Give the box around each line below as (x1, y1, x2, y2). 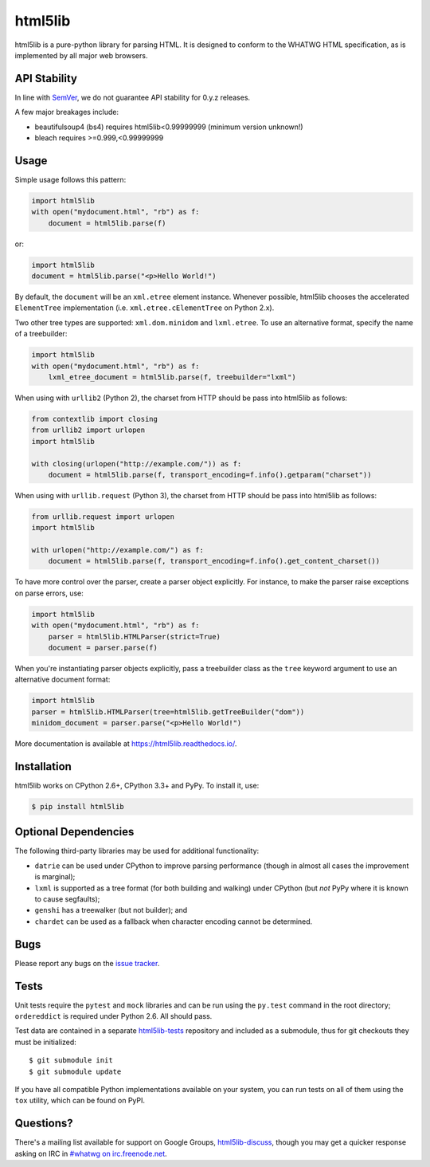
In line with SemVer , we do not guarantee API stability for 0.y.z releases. (14, 92, 251, 102)
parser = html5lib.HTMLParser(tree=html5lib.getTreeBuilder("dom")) (31, 707, 305, 717)
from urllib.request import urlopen (31, 512, 175, 521)
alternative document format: (14, 674, 111, 685)
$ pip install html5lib (31, 802, 125, 811)
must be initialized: (14, 1037, 77, 1047)
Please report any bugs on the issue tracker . (14, 958, 160, 968)
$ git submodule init (29, 1056, 113, 1065)
